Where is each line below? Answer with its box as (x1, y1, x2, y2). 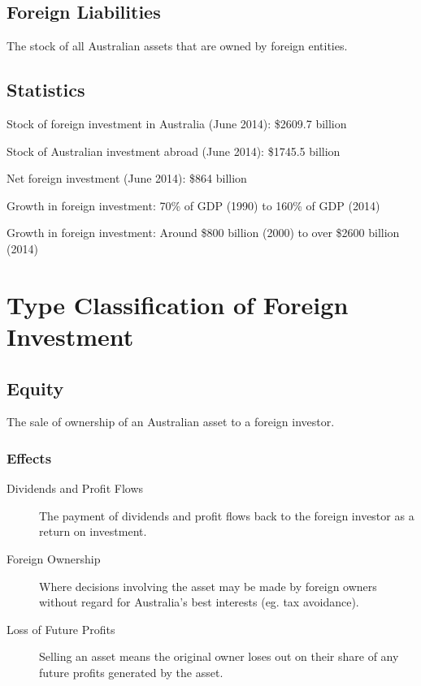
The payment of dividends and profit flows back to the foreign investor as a (39, 507, 414, 524)
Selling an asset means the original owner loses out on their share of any (39, 648, 399, 665)
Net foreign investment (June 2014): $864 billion (7, 170, 247, 187)
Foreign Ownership (7, 550, 101, 567)
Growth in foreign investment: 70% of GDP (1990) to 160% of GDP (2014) (7, 196, 380, 214)
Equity (7, 375, 64, 400)
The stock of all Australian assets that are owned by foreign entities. (7, 37, 348, 54)
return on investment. (39, 523, 147, 540)
